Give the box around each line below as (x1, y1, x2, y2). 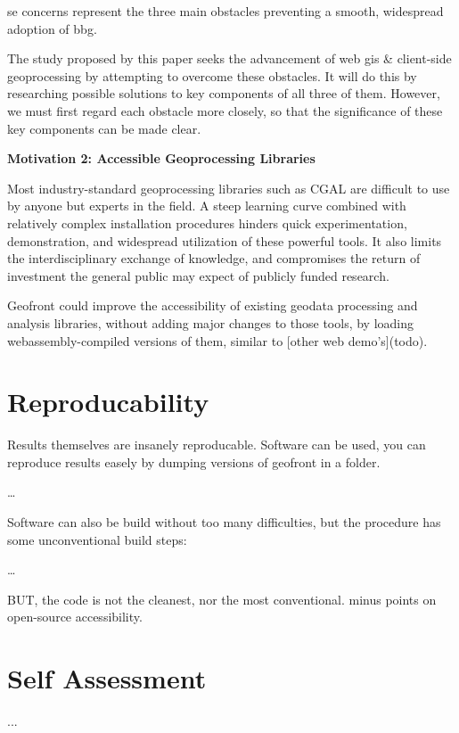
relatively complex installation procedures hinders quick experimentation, (7, 213, 407, 232)
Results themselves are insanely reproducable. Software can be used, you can (7, 435, 426, 454)
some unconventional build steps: (7, 530, 187, 548)
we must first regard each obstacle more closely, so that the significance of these (7, 101, 443, 119)
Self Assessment (7, 660, 207, 696)
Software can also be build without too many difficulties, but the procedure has (7, 513, 441, 531)
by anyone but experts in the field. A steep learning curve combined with (7, 196, 406, 215)
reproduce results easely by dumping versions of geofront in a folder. (7, 452, 381, 471)
